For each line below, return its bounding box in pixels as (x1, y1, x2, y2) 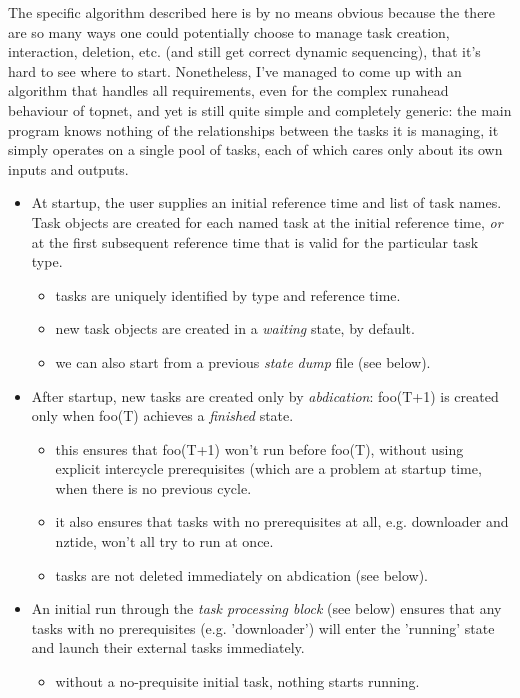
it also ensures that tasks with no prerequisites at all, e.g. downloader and (55, 511, 509, 532)
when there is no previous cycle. (55, 477, 252, 498)
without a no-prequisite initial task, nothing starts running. (55, 671, 420, 692)
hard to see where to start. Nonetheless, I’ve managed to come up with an (8, 60, 462, 81)
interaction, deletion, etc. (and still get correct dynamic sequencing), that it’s (8, 41, 481, 62)
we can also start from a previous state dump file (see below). (55, 351, 431, 372)
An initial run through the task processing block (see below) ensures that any (31, 598, 502, 619)
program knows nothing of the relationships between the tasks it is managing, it (8, 119, 499, 140)
